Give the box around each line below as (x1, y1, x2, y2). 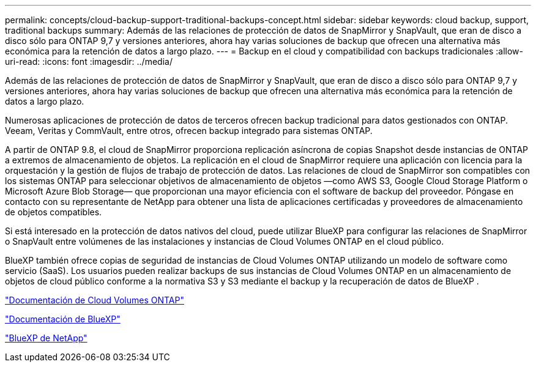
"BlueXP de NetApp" (5, 333, 87, 343)
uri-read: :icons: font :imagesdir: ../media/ (5, 56, 173, 67)
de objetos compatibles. (5, 207, 102, 217)
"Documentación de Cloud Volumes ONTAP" (5, 295, 184, 305)
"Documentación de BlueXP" (5, 314, 121, 324)
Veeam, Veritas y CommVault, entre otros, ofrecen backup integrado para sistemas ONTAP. (5, 125, 373, 136)
